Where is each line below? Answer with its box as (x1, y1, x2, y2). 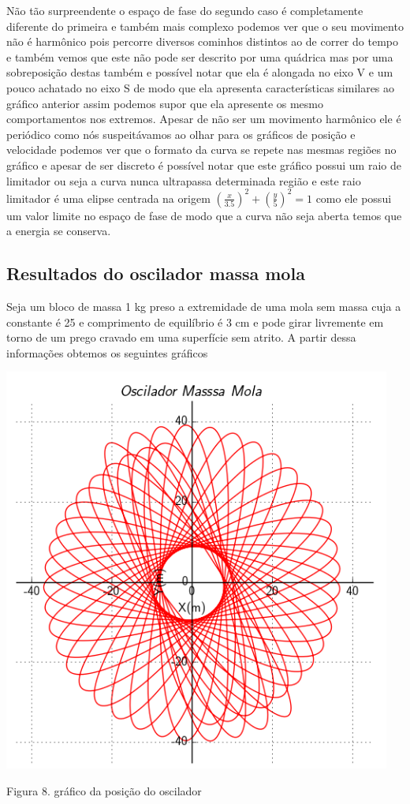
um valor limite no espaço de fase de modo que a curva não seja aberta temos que (6, 207, 402, 223)
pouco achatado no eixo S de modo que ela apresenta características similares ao (6, 79, 395, 95)
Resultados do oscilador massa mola (6, 261, 305, 286)
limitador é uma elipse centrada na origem (6, 189, 211, 206)
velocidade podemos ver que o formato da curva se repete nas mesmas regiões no (6, 141, 397, 158)
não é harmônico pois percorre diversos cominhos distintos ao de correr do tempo (6, 33, 398, 50)
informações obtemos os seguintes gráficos (6, 344, 208, 361)
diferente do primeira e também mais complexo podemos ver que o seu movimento (6, 17, 404, 34)
